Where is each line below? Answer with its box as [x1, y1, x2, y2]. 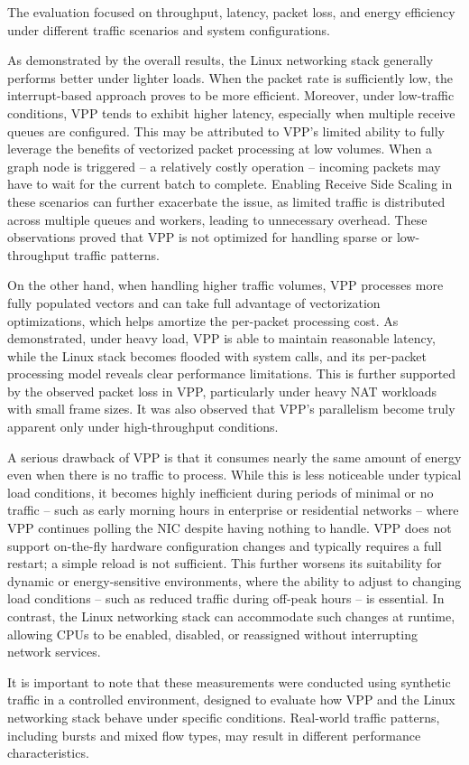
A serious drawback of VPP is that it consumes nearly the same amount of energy [7, 447, 462, 466]
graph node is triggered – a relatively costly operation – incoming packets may [7, 156, 441, 175]
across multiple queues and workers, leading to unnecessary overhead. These [7, 210, 428, 229]
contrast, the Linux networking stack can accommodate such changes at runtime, [7, 607, 455, 625]
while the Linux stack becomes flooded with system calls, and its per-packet [7, 346, 427, 365]
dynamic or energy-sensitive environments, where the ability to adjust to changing [7, 571, 462, 590]
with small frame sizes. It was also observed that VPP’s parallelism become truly [7, 399, 455, 418]
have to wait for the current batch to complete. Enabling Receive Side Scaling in [7, 174, 453, 193]
